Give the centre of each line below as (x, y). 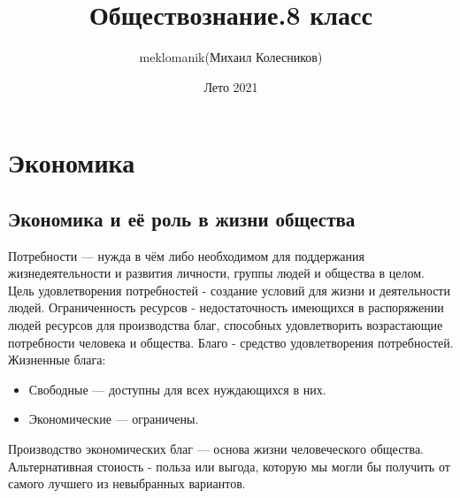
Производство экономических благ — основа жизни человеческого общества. (216, 449)
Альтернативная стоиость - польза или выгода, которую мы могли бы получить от (229, 466)
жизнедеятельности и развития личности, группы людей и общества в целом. (217, 273)
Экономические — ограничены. (114, 419)
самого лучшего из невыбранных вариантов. (127, 483)
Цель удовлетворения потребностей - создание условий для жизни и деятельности (229, 290)
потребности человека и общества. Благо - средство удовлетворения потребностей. (231, 342)
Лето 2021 (231, 86)
